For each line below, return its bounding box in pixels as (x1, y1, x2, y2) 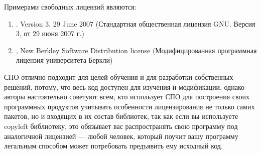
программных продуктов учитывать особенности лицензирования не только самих (4, 101, 255, 111)
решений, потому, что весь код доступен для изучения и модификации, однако (4, 81, 244, 92)
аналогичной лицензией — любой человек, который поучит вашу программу (4, 130, 238, 141)
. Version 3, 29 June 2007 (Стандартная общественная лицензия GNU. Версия (16, 18, 255, 29)
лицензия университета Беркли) (16, 55, 113, 65)
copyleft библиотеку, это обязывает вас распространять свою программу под (4, 120, 238, 131)
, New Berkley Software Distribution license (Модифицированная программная (16, 45, 257, 55)
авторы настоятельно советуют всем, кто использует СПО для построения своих (4, 91, 249, 102)
